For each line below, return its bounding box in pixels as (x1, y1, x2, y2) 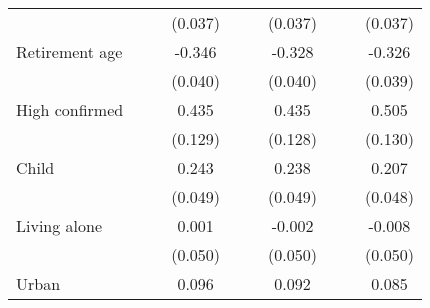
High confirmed (16, 98, 124, 121)
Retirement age (16, 40, 123, 63)
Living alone (16, 214, 103, 237)
